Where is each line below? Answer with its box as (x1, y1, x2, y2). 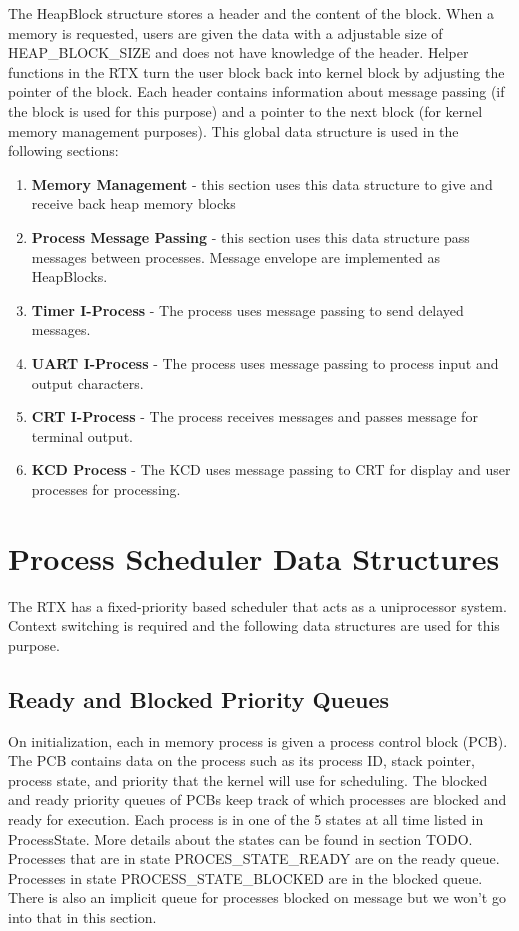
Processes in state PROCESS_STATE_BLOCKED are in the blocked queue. (8, 867, 483, 888)
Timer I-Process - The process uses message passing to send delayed (31, 299, 464, 320)
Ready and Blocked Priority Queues (8, 683, 390, 714)
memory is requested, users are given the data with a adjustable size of (8, 22, 443, 43)
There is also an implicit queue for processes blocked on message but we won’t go (8, 887, 506, 908)
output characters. (31, 372, 144, 393)
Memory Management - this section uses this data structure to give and (31, 173, 493, 194)
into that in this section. (8, 906, 157, 927)
